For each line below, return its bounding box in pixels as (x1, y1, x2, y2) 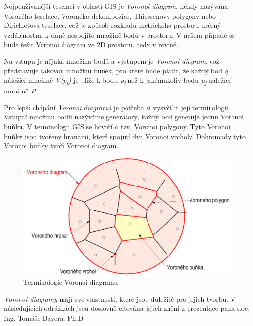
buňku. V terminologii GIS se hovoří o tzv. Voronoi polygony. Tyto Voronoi (4, 121, 231, 132)
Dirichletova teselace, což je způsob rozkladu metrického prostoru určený (4, 20, 221, 30)
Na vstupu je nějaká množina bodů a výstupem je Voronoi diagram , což (4, 55, 219, 66)
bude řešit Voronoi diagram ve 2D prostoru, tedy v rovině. (4, 39, 179, 49)
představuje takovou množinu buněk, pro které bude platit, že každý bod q (4, 65, 228, 75)
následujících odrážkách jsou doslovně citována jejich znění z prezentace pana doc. (4, 303, 250, 313)
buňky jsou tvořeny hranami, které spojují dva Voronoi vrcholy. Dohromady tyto (4, 131, 246, 141)
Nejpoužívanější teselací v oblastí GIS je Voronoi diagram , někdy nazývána (4, 1, 228, 11)
